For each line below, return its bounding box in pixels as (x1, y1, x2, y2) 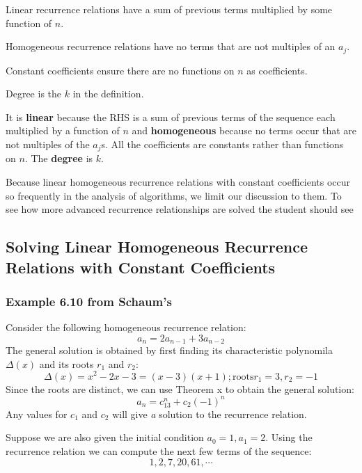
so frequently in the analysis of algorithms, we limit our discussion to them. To (6, 188, 342, 202)
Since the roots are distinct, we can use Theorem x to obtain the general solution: (6, 381, 354, 396)
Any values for (6, 406, 68, 421)
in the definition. (72, 86, 144, 101)
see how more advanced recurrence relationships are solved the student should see (6, 202, 354, 216)
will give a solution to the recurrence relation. (112, 406, 307, 421)
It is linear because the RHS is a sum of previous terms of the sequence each (6, 109, 336, 124)
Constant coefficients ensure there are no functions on (6, 63, 235, 77)
